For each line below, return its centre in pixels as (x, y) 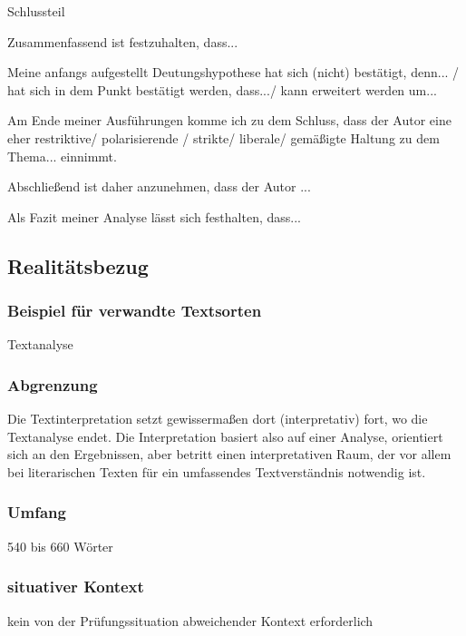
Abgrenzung (53, 384)
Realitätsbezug (78, 265)
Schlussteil (36, 11)
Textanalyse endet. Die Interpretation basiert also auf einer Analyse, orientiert (225, 436)
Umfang (37, 512)
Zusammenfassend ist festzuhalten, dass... (123, 41)
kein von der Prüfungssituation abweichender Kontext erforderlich (190, 620)
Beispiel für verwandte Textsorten (135, 311)
